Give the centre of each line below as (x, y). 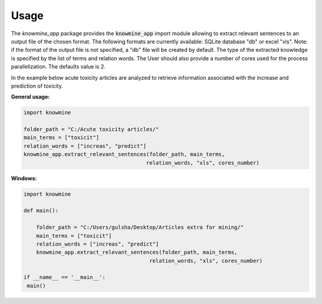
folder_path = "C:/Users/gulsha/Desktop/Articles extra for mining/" (140, 227)
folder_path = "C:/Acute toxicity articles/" (91, 129)
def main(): (41, 211)
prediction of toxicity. (37, 86)
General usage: (30, 97)
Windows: (24, 178)
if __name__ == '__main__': (64, 277)
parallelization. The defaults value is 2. (58, 67)
